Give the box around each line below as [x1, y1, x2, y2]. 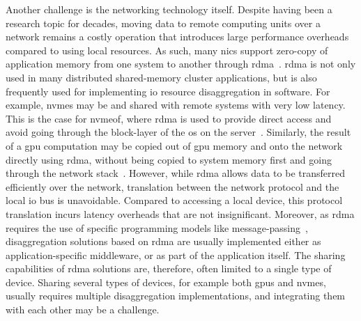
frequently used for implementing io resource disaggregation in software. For [6, 84, 330, 98]
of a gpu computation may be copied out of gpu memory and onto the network [6, 138, 343, 152]
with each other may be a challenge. [6, 302, 160, 317]
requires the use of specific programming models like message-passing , [6, 220, 308, 235]
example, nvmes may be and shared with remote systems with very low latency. [6, 97, 346, 112]
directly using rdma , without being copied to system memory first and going [6, 152, 332, 166]
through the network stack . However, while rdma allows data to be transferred [6, 166, 345, 180]
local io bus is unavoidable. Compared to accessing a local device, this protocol [6, 193, 343, 208]
